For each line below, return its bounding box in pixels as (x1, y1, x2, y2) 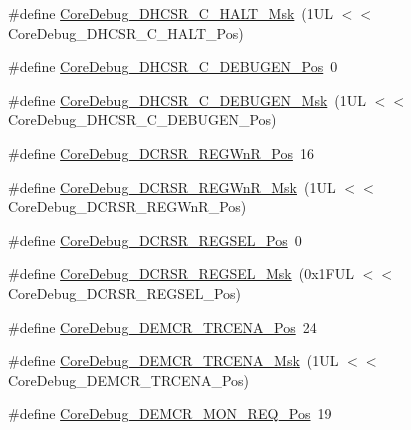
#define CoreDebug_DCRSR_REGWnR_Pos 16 (8, 142, 314, 163)
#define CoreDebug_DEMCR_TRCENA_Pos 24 (8, 316, 317, 337)
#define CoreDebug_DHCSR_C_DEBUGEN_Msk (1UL (8, 89, 367, 110)
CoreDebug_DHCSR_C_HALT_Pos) (8, 22, 244, 43)
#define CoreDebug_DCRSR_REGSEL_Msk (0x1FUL (8, 263, 354, 284)
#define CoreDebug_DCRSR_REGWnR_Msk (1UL (8, 176, 336, 197)
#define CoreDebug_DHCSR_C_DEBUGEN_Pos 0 (8, 56, 338, 77)
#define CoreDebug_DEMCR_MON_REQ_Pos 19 (8, 403, 332, 424)
